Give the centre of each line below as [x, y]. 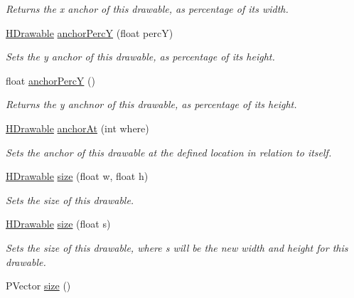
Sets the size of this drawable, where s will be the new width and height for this [177, 247]
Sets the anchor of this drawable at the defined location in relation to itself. [169, 152]
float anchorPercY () [50, 80]
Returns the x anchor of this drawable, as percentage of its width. [147, 9]
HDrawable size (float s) [58, 224]
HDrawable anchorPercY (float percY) [90, 32]
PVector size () [38, 286]
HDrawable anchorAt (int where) [77, 128]
